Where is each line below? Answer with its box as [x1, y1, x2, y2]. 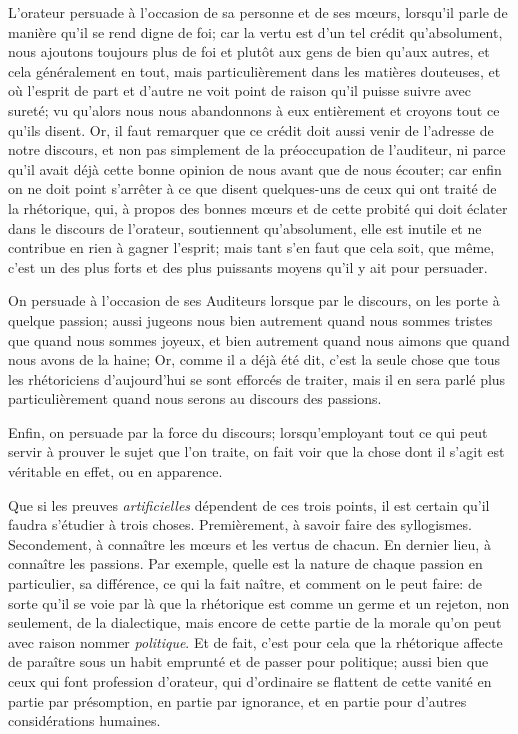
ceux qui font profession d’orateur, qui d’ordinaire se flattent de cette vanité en [8, 671, 492, 691]
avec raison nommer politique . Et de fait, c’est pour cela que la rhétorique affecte [8, 631, 503, 652]
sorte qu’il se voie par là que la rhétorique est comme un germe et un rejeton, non [8, 592, 510, 613]
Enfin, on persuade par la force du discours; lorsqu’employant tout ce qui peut [8, 421, 488, 442]
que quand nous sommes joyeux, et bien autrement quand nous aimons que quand [8, 329, 510, 350]
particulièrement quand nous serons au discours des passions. [8, 388, 382, 409]
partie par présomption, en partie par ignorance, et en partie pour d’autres [8, 690, 467, 711]
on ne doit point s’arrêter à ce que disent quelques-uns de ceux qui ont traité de [8, 178, 497, 199]
